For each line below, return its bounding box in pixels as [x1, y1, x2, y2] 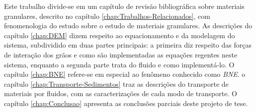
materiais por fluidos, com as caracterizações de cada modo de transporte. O [4, 88, 237, 99]
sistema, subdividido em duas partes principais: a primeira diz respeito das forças [4, 40, 252, 50]
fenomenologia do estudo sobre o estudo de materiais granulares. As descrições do [4, 20, 253, 31]
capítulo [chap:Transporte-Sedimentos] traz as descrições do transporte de [4, 78, 229, 89]
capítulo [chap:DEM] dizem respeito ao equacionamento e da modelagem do [4, 30, 235, 40]
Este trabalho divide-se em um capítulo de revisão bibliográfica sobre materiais [4, 1, 245, 11]
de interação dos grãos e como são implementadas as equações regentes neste [4, 49, 238, 59]
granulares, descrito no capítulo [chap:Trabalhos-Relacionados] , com [4, 10, 210, 21]
